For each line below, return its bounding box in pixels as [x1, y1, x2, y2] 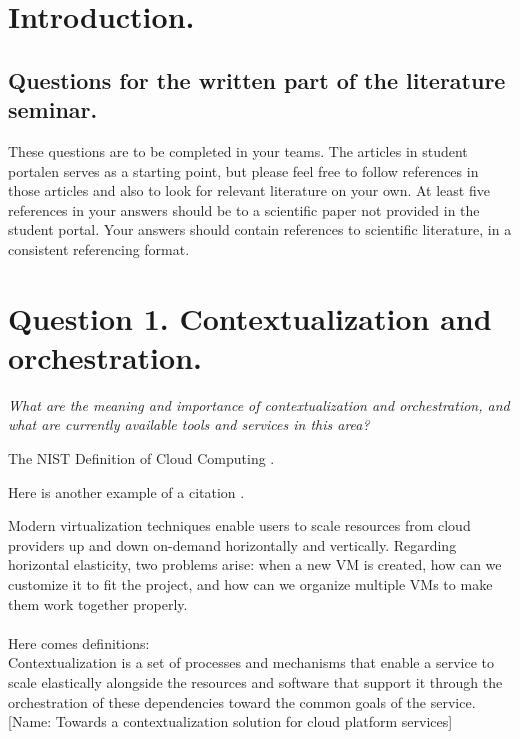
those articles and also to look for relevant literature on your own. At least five [8, 180, 490, 201]
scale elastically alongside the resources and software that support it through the [8, 671, 503, 692]
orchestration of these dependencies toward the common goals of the [8, 691, 427, 712]
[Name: [8, 711, 52, 732]
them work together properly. [8, 593, 188, 614]
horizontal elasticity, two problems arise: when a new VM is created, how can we [8, 554, 502, 575]
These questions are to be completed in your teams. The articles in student [8, 140, 468, 161]
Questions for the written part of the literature [8, 64, 506, 95]
